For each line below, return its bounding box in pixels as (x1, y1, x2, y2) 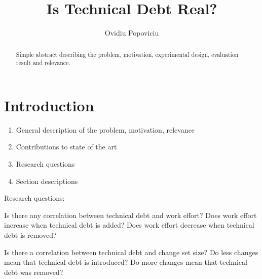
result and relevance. (16, 58, 70, 67)
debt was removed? (4, 266, 63, 277)
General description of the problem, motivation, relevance (16, 124, 195, 135)
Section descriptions (16, 175, 78, 186)
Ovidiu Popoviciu (104, 27, 159, 38)
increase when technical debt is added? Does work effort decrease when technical (4, 220, 254, 230)
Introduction (4, 95, 94, 115)
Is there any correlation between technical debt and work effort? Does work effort (4, 209, 257, 220)
